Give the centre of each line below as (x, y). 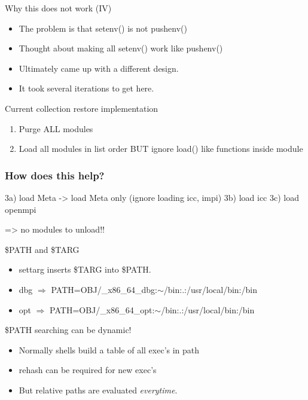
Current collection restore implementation (82, 108)
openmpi (21, 209)
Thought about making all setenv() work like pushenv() (121, 48)
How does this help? (55, 175)
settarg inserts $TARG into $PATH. (85, 269)
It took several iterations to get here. (86, 88)
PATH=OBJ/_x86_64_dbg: (104, 289)
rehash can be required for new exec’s (88, 370)
